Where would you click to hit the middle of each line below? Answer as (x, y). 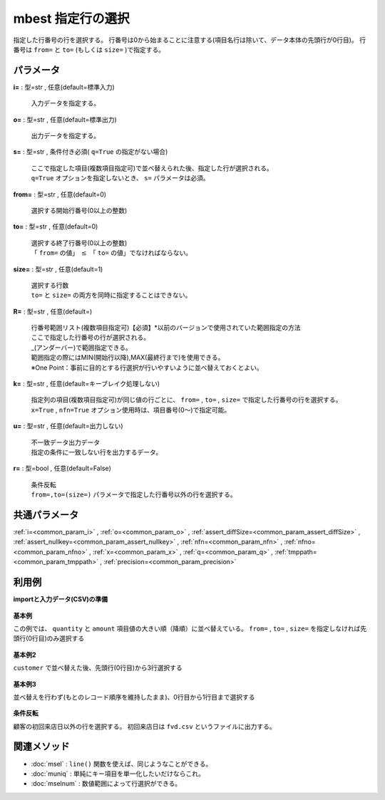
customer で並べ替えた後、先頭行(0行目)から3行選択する (98, 668)
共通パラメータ (46, 515)
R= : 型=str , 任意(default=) (53, 311)
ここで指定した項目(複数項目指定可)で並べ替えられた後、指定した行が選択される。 (152, 168)
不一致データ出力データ (65, 442)
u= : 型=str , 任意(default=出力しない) (68, 426)
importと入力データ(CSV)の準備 (61, 599)
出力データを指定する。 (65, 136)
